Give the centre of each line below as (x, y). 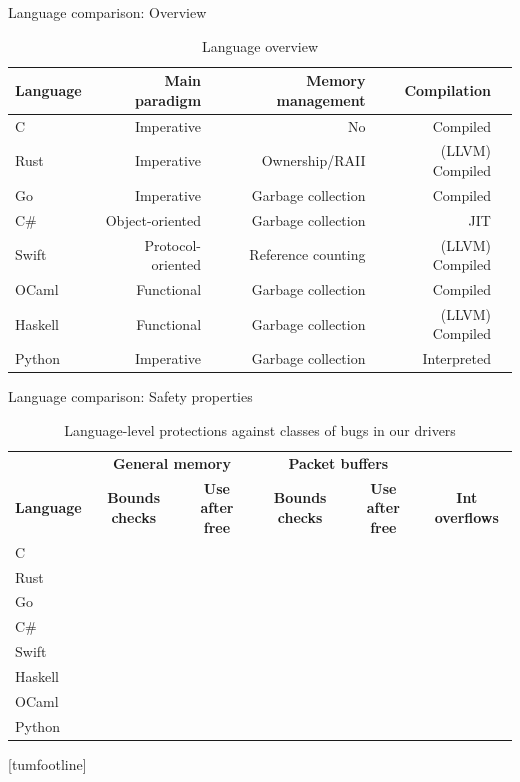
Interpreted (456, 358)
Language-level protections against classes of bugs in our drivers (260, 430)
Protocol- (173, 244)
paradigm (168, 99)
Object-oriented (153, 219)
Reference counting (307, 254)
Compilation (447, 89)
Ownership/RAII (313, 160)
